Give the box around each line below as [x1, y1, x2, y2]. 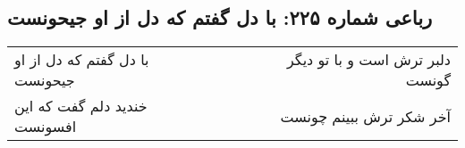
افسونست [14, 116, 77, 137]
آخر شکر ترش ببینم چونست [280, 105, 451, 127]
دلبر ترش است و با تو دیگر [286, 49, 451, 70]
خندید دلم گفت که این [14, 95, 148, 117]
